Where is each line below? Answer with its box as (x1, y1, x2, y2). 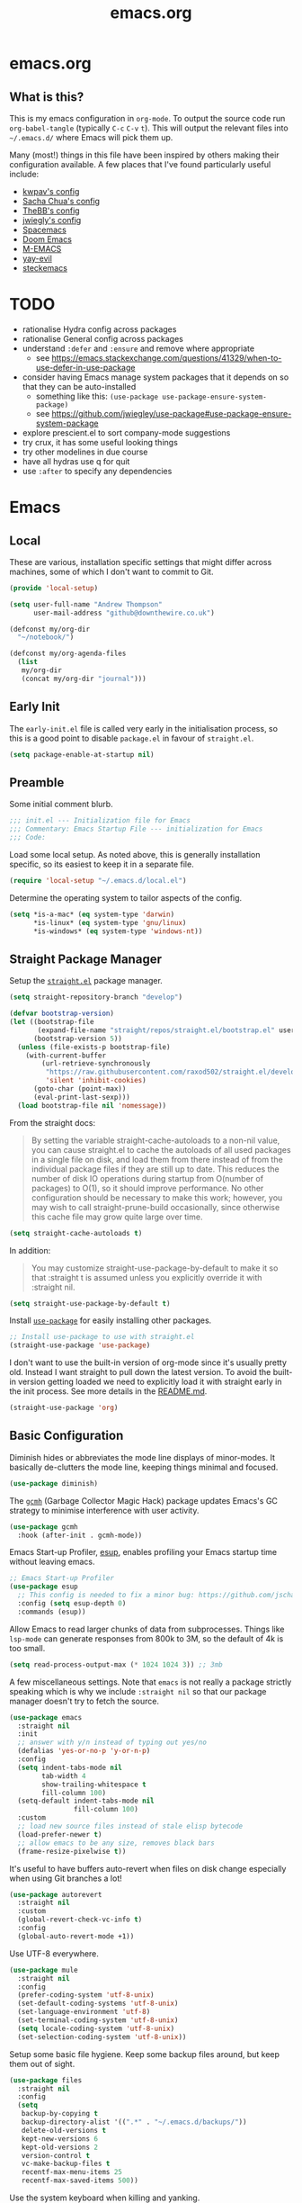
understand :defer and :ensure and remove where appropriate (22, 343, 254, 354)
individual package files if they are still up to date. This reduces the (31, 1164, 280, 1174)
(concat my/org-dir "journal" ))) (21, 674, 147, 683)
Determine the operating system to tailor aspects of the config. (9, 892, 243, 903)
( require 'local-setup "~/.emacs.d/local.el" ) (9, 876, 187, 885)
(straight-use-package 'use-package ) (9, 1341, 151, 1350)
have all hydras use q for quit (22, 455, 130, 466)
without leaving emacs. (9, 1556, 96, 1568)
